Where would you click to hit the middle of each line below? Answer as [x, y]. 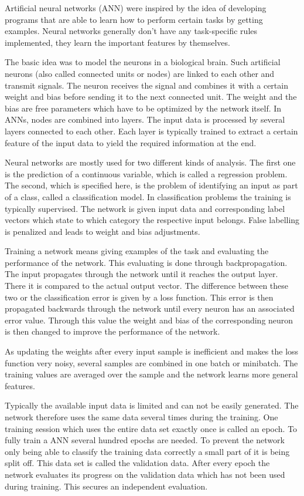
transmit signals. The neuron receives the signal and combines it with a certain [146, 85]
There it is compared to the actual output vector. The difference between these [147, 286]
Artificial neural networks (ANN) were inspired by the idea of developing [136, 8]
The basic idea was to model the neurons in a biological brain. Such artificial [143, 62]
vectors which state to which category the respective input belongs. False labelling [152, 220]
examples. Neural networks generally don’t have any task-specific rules [131, 31]
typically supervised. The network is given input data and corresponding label [145, 208]
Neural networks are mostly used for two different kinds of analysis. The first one [150, 162]
